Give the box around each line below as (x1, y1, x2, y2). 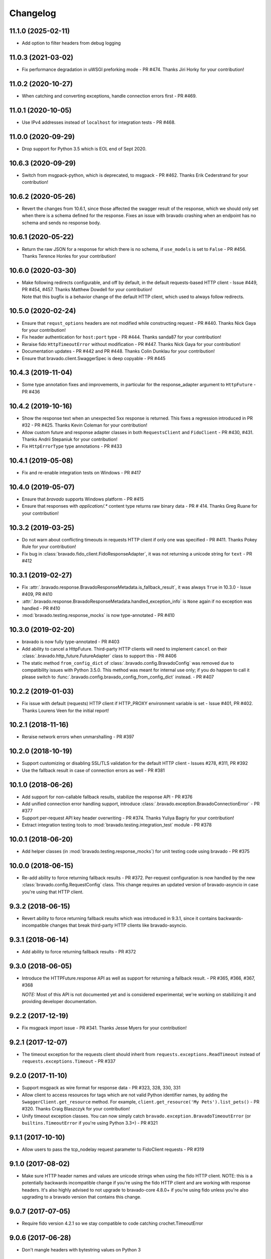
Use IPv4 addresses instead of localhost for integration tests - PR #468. (22, 119, 176, 125)
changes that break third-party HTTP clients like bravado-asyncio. (49, 922, 187, 929)
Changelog (9, 8, 56, 19)
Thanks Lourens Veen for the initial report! (22, 708, 109, 714)
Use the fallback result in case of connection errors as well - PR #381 (22, 767, 165, 773)
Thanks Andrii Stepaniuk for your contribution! (22, 436, 118, 442)
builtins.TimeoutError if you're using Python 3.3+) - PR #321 (22, 1120, 158, 1126)
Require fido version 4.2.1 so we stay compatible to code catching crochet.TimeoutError (22, 1220, 203, 1226)
